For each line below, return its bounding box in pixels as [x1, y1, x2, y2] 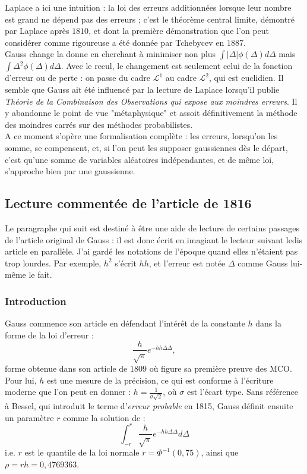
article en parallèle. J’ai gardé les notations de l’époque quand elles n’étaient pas [5, 245, 298, 258]
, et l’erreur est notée [148, 256, 226, 269]
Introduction [5, 293, 67, 308]
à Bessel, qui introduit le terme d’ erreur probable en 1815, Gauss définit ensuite [5, 400, 293, 412]
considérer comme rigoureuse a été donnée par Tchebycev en [5, 36, 224, 48]
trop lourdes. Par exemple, [5, 256, 102, 269]
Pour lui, [5, 373, 37, 386]
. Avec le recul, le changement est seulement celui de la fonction [61, 59, 293, 72]
